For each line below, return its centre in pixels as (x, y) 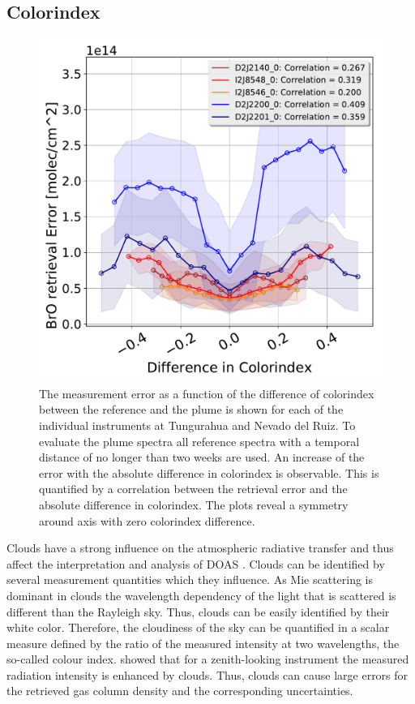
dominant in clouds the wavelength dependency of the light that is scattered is (201, 595)
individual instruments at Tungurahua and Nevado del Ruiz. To (197, 425)
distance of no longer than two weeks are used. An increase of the (202, 457)
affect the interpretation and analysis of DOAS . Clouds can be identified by (196, 563)
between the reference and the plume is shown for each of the (191, 409)
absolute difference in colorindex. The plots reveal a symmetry (194, 504)
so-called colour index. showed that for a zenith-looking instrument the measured (208, 659)
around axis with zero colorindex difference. (147, 520)
